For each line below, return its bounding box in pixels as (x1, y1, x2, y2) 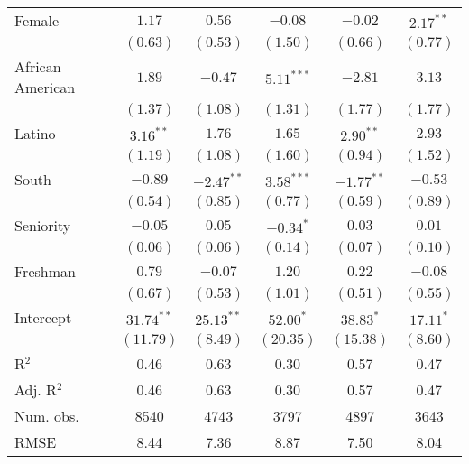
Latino (14, 123, 56, 144)
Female (14, 10, 60, 31)
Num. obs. (14, 405, 79, 426)
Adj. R (14, 379, 57, 400)
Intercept (14, 307, 72, 328)
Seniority (14, 215, 71, 236)
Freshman (14, 261, 76, 282)
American (14, 77, 76, 97)
